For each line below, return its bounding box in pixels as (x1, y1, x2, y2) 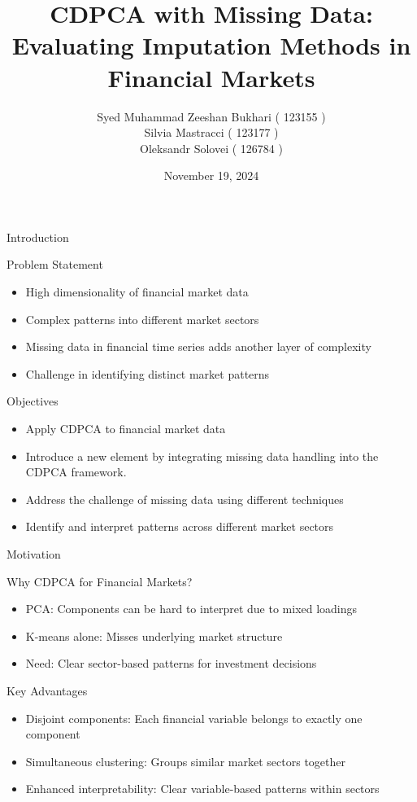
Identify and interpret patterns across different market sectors (25, 518, 334, 535)
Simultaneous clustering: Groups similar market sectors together (25, 752, 345, 769)
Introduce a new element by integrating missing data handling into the (25, 447, 379, 464)
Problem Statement (7, 256, 103, 273)
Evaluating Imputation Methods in (11, 28, 411, 62)
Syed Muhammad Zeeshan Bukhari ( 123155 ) (97, 107, 326, 125)
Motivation (7, 546, 61, 562)
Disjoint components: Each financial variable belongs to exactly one (25, 709, 363, 726)
